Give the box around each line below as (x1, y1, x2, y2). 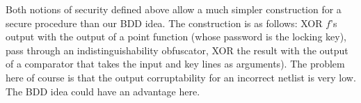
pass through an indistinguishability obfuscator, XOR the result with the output (6, 42, 348, 57)
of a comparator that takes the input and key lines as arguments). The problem (6, 56, 345, 71)
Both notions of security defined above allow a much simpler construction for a (6, 2, 342, 16)
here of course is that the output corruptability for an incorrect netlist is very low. (6, 70, 356, 84)
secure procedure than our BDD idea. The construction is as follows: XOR (6, 15, 323, 30)
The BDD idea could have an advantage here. (6, 84, 200, 98)
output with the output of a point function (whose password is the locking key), (6, 29, 346, 44)
